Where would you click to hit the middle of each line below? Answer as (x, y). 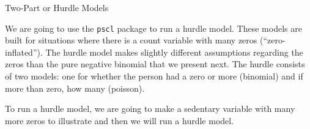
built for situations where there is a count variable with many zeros (131, 40)
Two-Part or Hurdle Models (57, 7)
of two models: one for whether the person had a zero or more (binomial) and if (154, 76)
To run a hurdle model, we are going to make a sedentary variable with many (150, 109)
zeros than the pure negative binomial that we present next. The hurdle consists (155, 64)
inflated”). (24, 52)
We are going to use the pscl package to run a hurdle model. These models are (153, 28)
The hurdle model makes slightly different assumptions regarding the (174, 52)
